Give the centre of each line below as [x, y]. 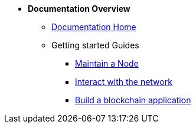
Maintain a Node [107, 63]
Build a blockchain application [133, 100]
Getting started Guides [95, 45]
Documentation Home [94, 27]
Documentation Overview [79, 9]
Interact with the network [124, 82]
